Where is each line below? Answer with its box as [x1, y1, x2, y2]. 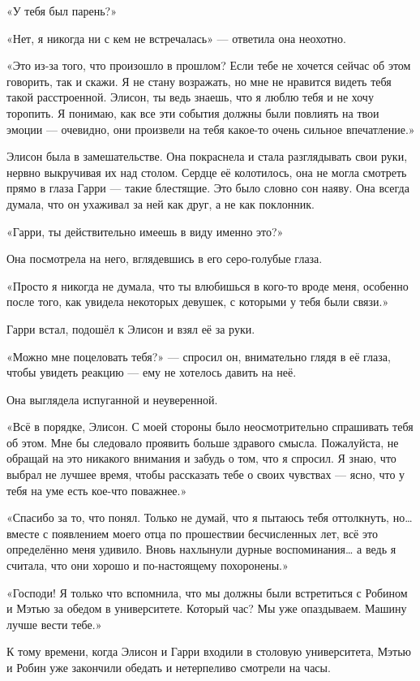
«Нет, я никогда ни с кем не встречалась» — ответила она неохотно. [6, 29, 346, 46]
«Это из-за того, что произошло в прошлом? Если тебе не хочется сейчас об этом [6, 57, 411, 74]
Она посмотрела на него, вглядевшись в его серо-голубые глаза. [6, 250, 323, 267]
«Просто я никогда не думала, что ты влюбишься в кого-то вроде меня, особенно [6, 277, 409, 294]
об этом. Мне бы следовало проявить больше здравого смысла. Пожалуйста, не [6, 433, 399, 450]
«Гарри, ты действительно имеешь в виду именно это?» [6, 222, 284, 239]
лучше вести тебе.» [6, 615, 102, 632]
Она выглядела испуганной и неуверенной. [6, 390, 218, 407]
